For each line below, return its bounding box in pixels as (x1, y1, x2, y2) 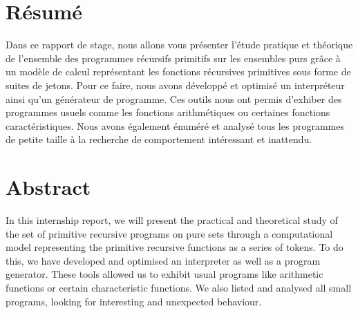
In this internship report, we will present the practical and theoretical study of (6, 213, 338, 227)
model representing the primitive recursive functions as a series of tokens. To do (6, 240, 343, 254)
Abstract (6, 173, 91, 201)
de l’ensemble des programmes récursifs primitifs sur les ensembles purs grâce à (6, 50, 341, 65)
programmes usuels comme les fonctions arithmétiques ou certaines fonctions (6, 105, 330, 120)
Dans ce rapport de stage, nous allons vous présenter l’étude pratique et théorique (6, 37, 353, 52)
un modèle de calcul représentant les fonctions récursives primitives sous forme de (6, 64, 351, 79)
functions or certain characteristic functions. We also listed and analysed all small (6, 280, 352, 294)
